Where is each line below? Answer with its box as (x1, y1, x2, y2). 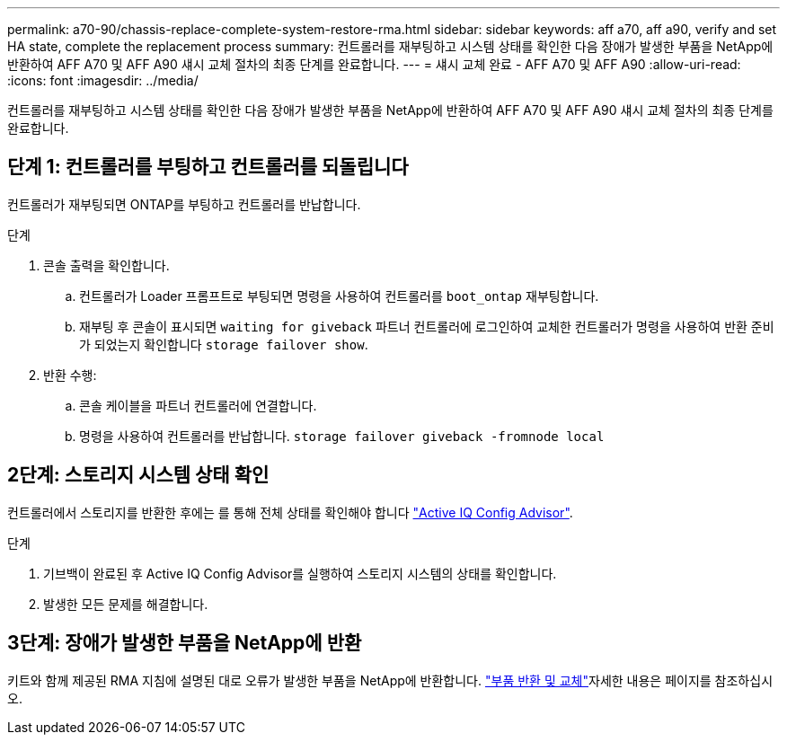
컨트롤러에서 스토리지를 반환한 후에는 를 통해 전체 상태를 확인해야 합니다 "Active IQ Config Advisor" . (7, 504, 573, 520)
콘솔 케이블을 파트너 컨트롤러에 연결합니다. (79, 397, 317, 413)
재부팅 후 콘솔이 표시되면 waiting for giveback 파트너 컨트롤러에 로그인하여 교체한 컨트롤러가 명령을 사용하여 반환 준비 (79, 318, 774, 334)
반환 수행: (43, 367, 97, 383)
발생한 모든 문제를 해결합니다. (43, 596, 208, 612)
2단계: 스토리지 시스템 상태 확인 (7, 464, 270, 487)
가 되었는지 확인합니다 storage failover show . (79, 336, 368, 352)
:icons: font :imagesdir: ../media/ (7, 73, 199, 88)
